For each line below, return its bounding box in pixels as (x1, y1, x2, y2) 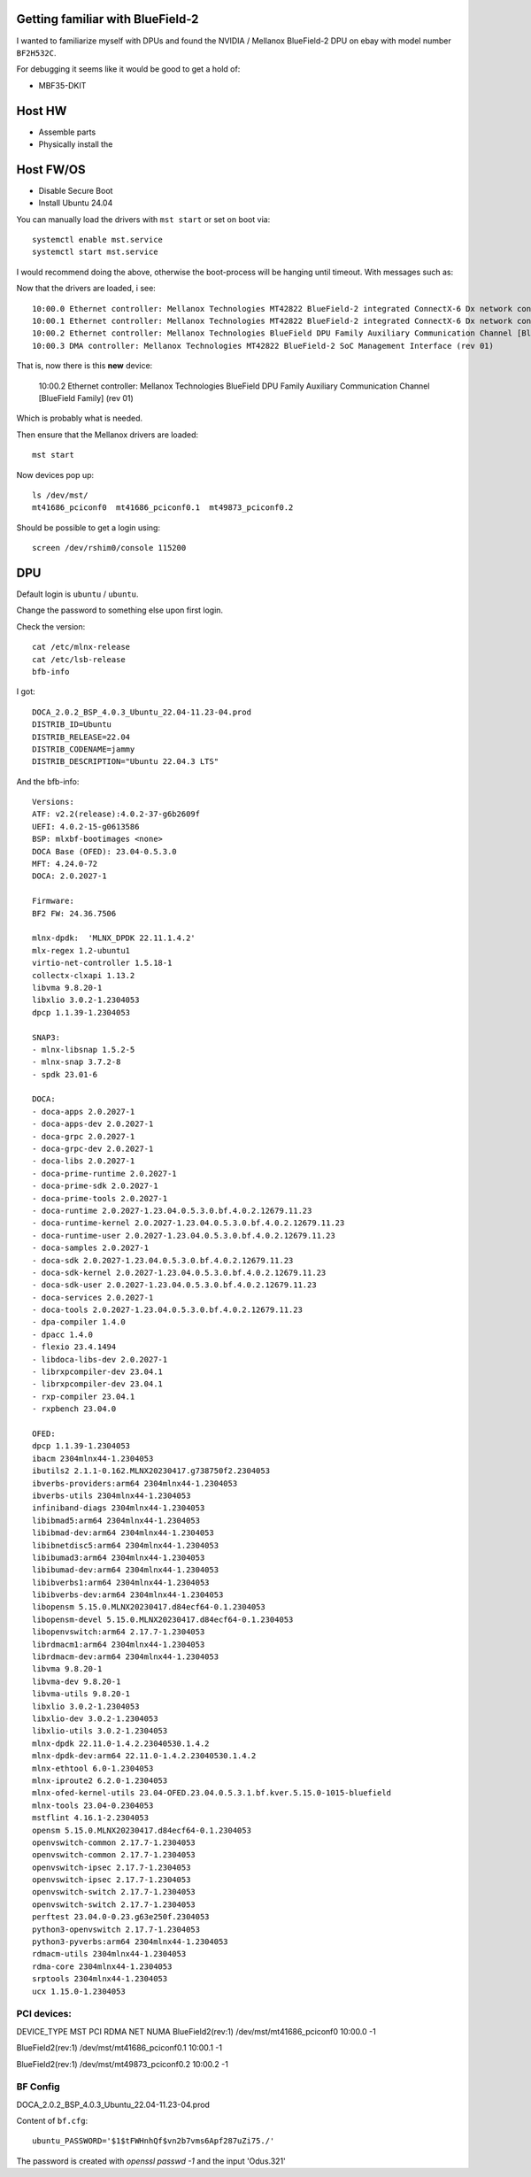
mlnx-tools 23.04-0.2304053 (32, 1800, 154, 1810)
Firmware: (32, 896, 74, 907)
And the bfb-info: (16, 776, 80, 787)
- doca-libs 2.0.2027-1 (32, 1156, 135, 1166)
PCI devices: (16, 2008, 73, 2020)
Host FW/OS (16, 162, 86, 177)
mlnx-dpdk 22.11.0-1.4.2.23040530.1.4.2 (32, 1738, 210, 1749)
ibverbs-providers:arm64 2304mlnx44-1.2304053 (32, 1478, 238, 1488)
